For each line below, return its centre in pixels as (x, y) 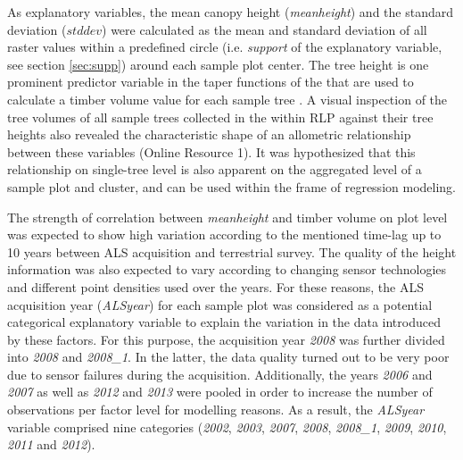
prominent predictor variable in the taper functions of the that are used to (211, 82)
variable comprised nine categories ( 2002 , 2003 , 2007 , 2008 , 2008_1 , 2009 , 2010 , (227, 427)
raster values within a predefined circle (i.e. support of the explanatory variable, (225, 47)
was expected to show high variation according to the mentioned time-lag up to (224, 234)
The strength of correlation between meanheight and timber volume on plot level (227, 217)
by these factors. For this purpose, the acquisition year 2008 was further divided (226, 339)
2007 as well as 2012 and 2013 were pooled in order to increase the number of (220, 392)
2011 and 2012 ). (51, 444)
